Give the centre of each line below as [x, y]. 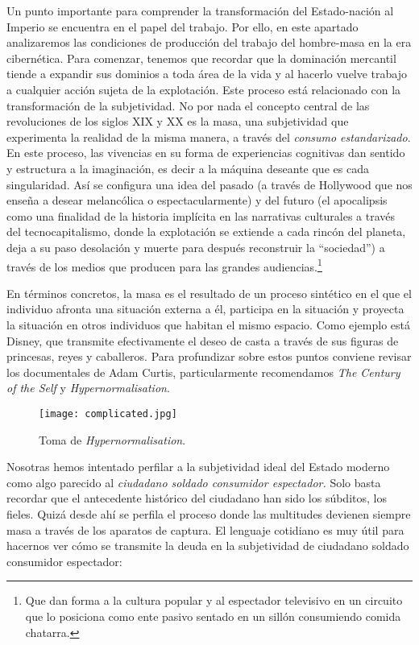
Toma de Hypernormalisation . [112, 439]
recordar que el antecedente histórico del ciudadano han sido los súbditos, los [197, 498]
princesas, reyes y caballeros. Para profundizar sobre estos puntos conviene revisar [209, 356]
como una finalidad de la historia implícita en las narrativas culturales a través [201, 215]
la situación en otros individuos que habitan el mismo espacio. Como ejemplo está [208, 324]
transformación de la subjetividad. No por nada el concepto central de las [188, 105]
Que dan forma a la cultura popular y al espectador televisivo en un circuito [214, 600]
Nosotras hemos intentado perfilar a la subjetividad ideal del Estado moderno [198, 467]
